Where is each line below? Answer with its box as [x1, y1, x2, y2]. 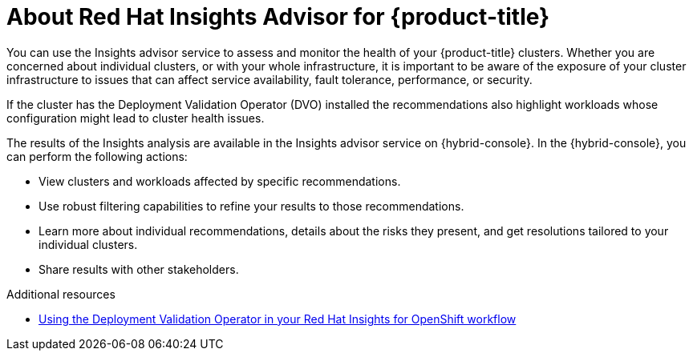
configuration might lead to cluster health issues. [6, 110, 265, 125]
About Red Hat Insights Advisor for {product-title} [6, 3, 550, 30]
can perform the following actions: [6, 149, 188, 163]
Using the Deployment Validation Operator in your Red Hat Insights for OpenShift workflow [38, 311, 517, 326]
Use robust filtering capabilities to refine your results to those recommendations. [38, 199, 464, 213]
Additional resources [6, 287, 115, 301]
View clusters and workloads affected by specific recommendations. [38, 174, 401, 188]
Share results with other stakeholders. [38, 262, 239, 276]
